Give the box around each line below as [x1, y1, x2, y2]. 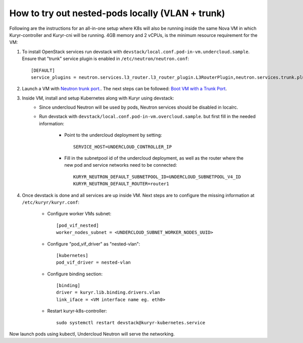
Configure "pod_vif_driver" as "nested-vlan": [47, 240, 140, 247]
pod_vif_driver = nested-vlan [56, 260, 131, 265]
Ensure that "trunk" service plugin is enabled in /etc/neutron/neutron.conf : [22, 56, 189, 62]
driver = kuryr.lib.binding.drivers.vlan [56, 289, 160, 296]
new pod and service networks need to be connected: [64, 162, 177, 168]
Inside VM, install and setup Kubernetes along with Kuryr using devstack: [22, 95, 174, 101]
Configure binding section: [47, 271, 103, 277]
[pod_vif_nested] [56, 222, 99, 228]
